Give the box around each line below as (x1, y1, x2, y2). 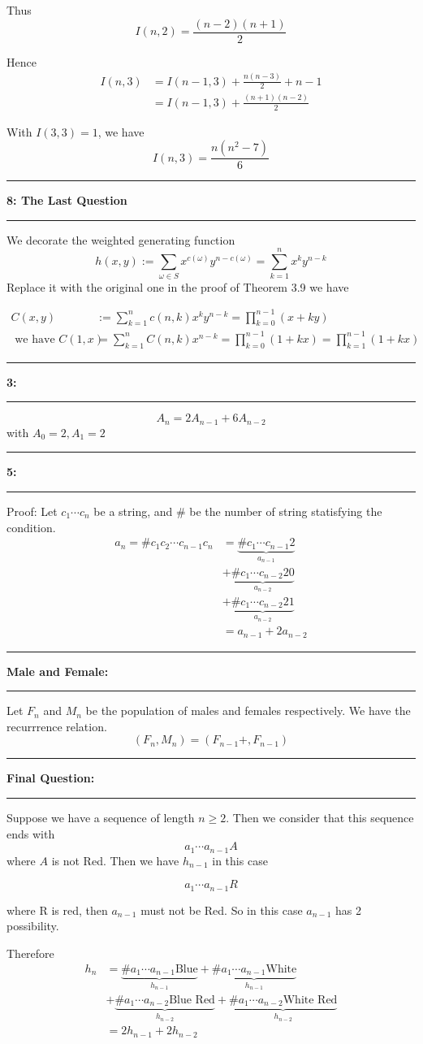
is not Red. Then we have (51, 851, 179, 869)
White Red (283, 994, 338, 1006)
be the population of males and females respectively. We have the (85, 702, 411, 719)
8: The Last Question (6, 192, 127, 209)
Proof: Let (6, 503, 58, 520)
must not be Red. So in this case (140, 901, 303, 918)
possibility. (6, 917, 59, 934)
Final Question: (6, 769, 95, 786)
